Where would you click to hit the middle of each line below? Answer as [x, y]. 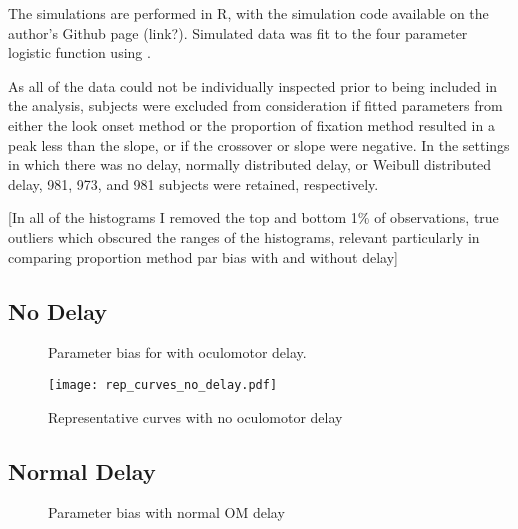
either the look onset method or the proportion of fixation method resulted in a [251, 124]
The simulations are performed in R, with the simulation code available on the [248, 13]
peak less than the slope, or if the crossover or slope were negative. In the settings [259, 144]
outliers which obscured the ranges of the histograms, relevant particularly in [244, 236]
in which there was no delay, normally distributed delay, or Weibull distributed [250, 164]
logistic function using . [79, 52]
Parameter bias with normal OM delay [166, 512]
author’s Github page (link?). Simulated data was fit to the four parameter [238, 32]
